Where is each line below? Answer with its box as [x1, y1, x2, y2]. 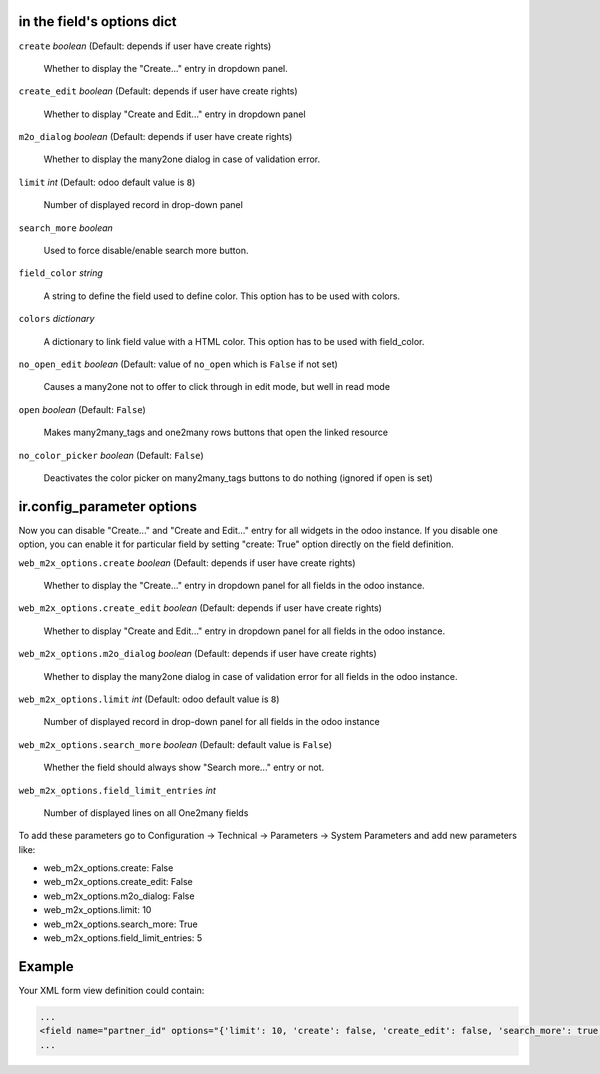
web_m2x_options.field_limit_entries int [18, 784, 217, 796]
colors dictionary [18, 313, 95, 325]
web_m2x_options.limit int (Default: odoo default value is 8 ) [18, 693, 280, 705]
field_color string [18, 267, 104, 279]
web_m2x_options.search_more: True [43, 918, 199, 930]
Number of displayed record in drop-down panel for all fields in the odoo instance [43, 716, 380, 728]
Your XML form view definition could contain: [18, 984, 205, 996]
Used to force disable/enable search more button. [43, 245, 249, 257]
